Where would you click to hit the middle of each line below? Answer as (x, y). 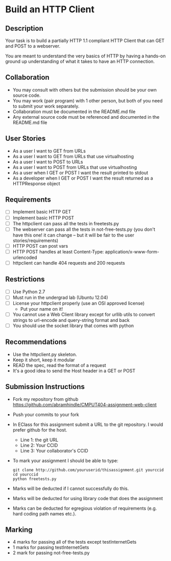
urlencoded (25, 257)
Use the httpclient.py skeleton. (45, 354)
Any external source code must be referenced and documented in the (86, 117)
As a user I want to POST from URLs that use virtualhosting (75, 167)
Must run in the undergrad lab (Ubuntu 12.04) (60, 297)
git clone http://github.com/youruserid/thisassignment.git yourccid (88, 470)
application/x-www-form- (132, 251)
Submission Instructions (45, 387)
